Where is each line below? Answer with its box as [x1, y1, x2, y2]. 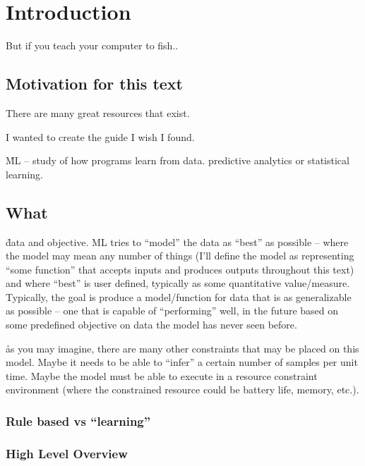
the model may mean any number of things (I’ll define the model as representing [6, 248, 354, 263]
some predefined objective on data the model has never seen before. [6, 317, 297, 332]
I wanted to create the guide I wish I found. [6, 129, 195, 144]
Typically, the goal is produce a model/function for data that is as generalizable [6, 289, 352, 304]
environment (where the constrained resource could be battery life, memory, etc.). [6, 382, 359, 397]
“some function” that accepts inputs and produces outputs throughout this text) [6, 262, 354, 276]
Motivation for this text [6, 73, 183, 94]
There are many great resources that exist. [6, 105, 190, 120]
